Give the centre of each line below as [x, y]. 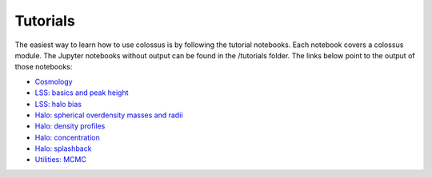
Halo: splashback [63, 148]
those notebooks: [44, 67]
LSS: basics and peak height [82, 93]
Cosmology [54, 81]
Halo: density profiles [70, 126]
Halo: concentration [67, 137]
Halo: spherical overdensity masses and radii [109, 115]
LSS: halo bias [58, 104]
